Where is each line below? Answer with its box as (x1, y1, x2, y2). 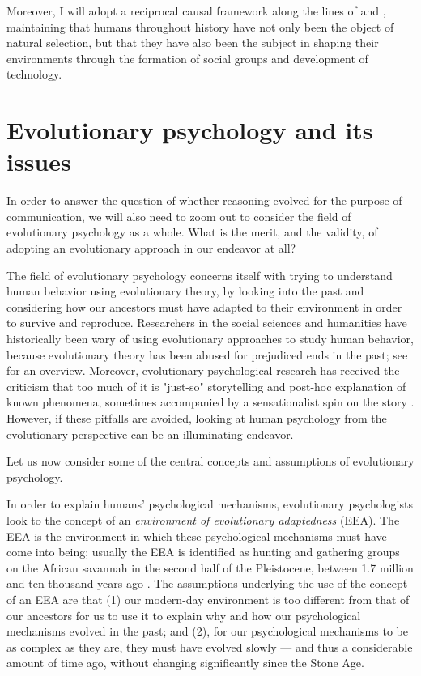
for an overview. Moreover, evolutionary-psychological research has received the (6, 362, 400, 379)
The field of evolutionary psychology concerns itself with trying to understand (6, 266, 393, 283)
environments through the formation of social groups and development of (6, 49, 368, 66)
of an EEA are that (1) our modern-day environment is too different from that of (6, 590, 410, 607)
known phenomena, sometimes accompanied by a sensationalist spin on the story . (6, 393, 415, 410)
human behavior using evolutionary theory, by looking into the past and (6, 283, 364, 300)
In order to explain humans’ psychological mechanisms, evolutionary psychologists (6, 495, 413, 512)
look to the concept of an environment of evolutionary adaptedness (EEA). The (6, 511, 400, 528)
